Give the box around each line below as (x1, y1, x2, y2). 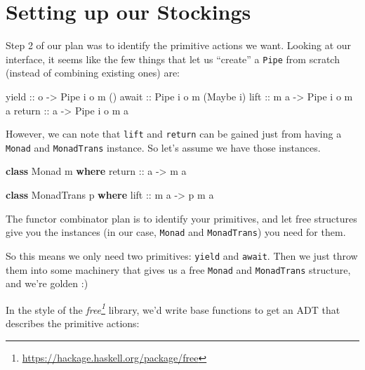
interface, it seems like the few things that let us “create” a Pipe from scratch (6, 51, 340, 66)
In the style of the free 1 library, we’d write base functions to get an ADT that (6, 300, 340, 317)
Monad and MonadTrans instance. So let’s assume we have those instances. (6, 140, 321, 154)
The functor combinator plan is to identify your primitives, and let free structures (6, 211, 357, 225)
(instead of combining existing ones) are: (6, 65, 180, 80)
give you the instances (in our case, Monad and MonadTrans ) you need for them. (6, 225, 346, 239)
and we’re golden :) (6, 276, 88, 291)
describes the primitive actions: (6, 316, 140, 331)
